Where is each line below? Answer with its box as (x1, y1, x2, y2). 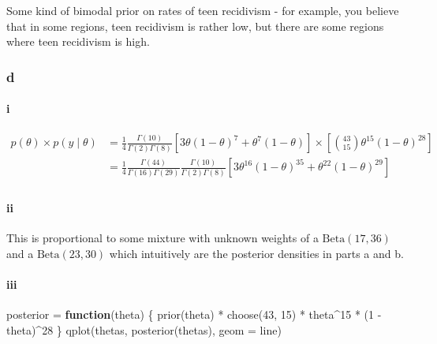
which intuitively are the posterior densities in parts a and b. (109, 245, 404, 261)
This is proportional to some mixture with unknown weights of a (6, 230, 319, 246)
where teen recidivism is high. (6, 33, 150, 50)
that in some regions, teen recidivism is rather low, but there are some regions (6, 17, 384, 34)
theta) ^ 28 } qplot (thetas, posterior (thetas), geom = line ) (6, 321, 282, 338)
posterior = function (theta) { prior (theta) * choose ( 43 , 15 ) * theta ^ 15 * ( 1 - (6, 306, 382, 323)
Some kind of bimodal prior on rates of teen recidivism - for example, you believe (6, 2, 399, 18)
